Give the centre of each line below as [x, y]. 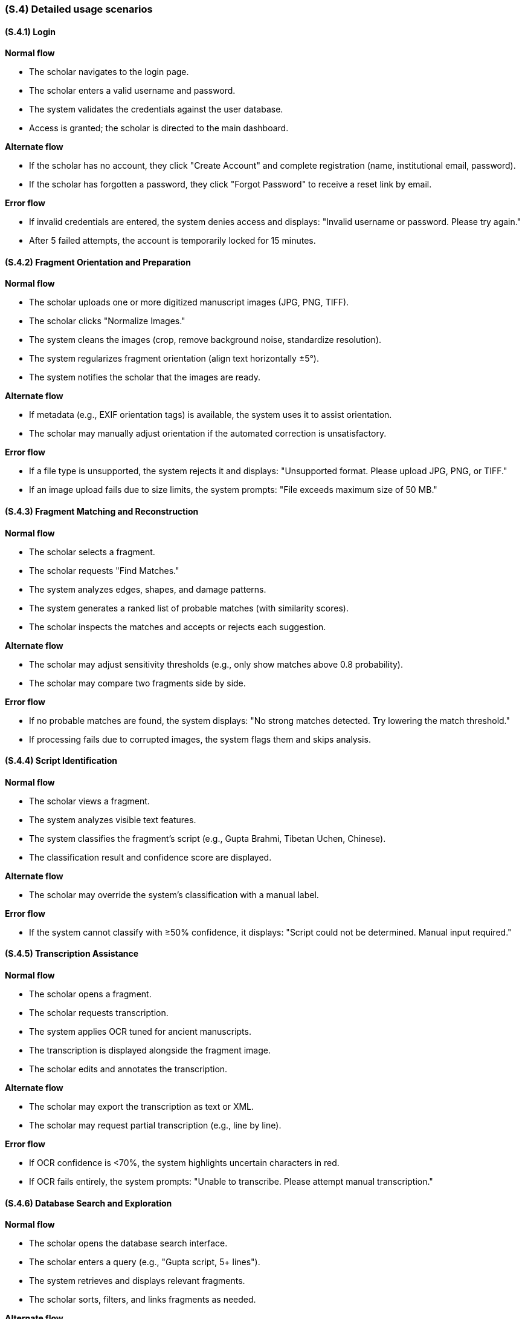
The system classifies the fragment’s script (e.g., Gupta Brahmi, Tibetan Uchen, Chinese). [208, 838]
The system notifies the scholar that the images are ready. [145, 377]
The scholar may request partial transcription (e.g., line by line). [155, 1125]
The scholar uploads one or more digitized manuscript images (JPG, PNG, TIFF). [189, 302]
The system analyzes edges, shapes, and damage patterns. [148, 589]
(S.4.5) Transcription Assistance [72, 954]
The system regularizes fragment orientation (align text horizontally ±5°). [174, 359]
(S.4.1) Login [31, 31]
